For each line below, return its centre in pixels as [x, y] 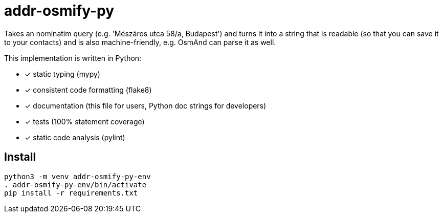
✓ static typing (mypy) [62, 74]
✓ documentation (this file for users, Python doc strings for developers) [146, 105]
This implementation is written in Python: [73, 58]
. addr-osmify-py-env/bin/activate [75, 185]
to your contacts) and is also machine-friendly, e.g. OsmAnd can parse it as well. [140, 42]
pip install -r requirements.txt [71, 193]
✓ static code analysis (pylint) [75, 137]
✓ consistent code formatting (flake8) [88, 90]
